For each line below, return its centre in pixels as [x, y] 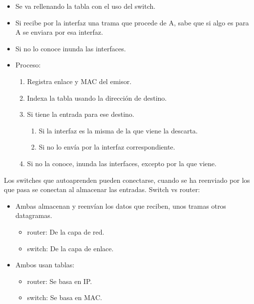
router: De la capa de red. [66, 231]
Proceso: [28, 65]
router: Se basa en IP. [60, 281]
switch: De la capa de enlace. [70, 248]
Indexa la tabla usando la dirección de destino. [97, 98]
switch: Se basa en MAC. [64, 297]
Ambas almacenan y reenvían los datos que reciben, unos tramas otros [121, 206]
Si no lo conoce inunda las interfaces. [71, 48]
